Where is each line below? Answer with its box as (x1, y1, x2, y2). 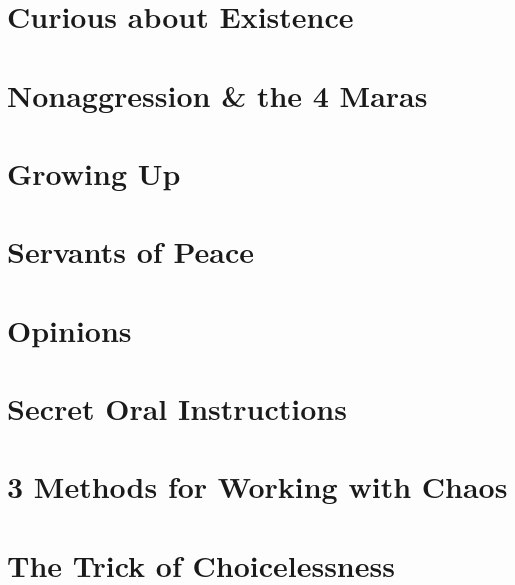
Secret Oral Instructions (7, 388, 347, 429)
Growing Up (7, 152, 181, 193)
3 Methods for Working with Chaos (7, 466, 508, 507)
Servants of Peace (7, 231, 254, 272)
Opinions (7, 309, 132, 350)
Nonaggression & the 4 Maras (7, 74, 428, 115)
